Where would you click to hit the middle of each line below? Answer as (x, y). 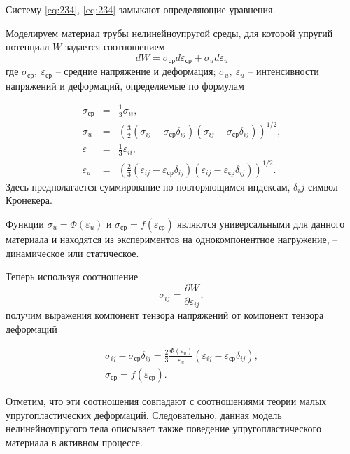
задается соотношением (115, 47)
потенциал (28, 47)
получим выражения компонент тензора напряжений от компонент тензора (165, 315)
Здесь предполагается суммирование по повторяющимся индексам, (148, 186)
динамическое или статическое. (72, 253)
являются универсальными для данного (261, 223)
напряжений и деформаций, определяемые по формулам (125, 85)
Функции (25, 223)
